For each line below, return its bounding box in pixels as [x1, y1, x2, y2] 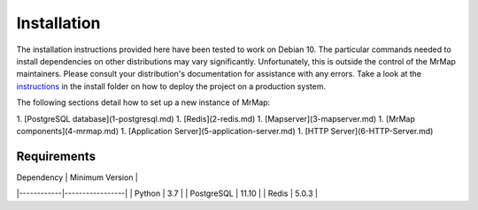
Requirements [16, 148, 96, 163]
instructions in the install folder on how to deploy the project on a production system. [16, 80, 327, 92]
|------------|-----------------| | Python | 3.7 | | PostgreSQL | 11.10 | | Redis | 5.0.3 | [16, 188, 319, 199]
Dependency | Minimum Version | [16, 172, 139, 183]
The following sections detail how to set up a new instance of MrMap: [16, 97, 271, 108]
